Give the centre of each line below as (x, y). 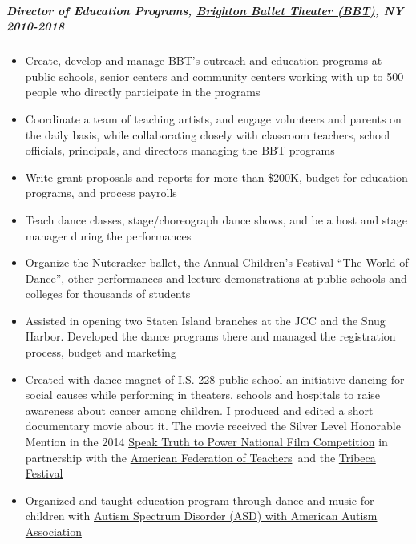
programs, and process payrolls (101, 193)
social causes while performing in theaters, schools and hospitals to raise (203, 395)
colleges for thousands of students (108, 294)
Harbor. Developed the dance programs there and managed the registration (210, 336)
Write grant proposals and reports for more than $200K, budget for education (216, 177)
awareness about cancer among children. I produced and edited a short (199, 410)
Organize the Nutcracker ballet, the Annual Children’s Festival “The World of (217, 262)
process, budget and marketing (101, 352)
